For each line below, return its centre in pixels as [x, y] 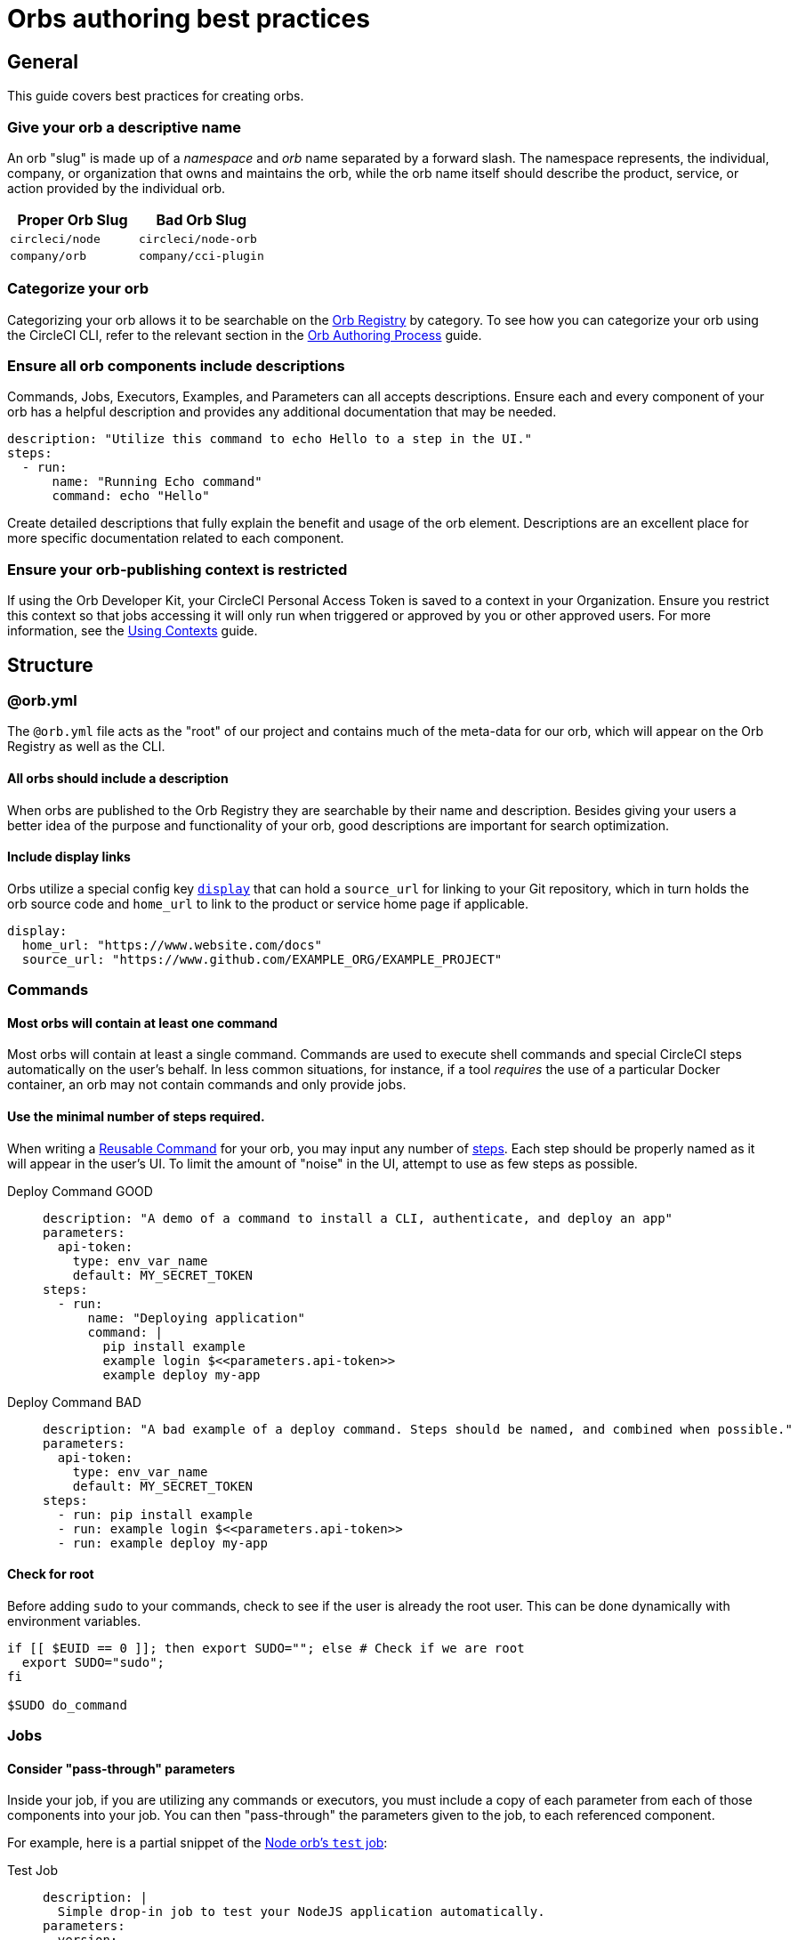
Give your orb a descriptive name [124, 127]
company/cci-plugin [201, 255]
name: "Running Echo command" [157, 482]
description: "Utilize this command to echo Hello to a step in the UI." [270, 439]
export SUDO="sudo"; [93, 1662]
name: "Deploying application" [197, 1318]
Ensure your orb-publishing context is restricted [177, 569]
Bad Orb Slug [202, 219]
